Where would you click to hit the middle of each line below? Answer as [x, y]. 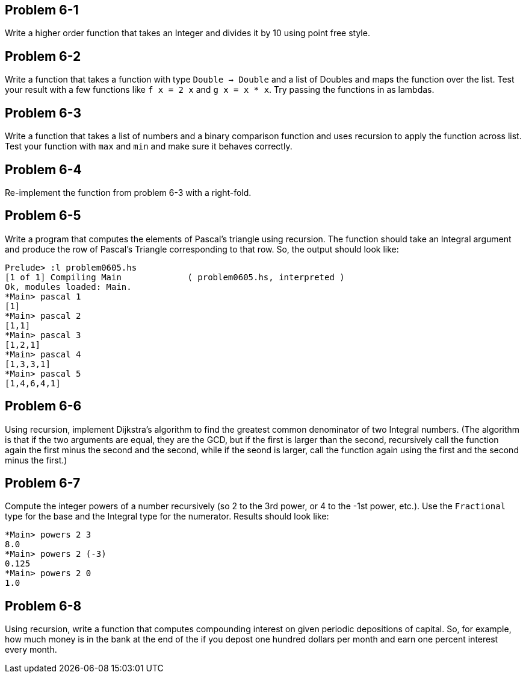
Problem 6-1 [42, 10]
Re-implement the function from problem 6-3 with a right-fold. [128, 192]
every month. [31, 650]
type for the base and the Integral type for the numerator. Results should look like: [167, 516]
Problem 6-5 [43, 216]
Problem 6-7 [43, 483]
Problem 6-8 [43, 606]
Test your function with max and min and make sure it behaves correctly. [149, 146]
